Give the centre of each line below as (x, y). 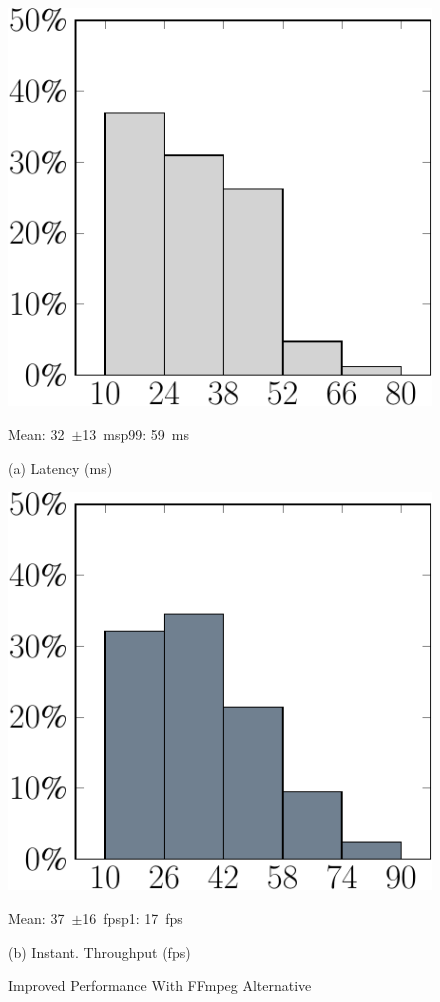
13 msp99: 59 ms (136, 433)
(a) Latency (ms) (60, 467)
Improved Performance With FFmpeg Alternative (160, 985)
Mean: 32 (36, 433)
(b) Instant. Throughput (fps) (99, 951)
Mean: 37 (36, 918)
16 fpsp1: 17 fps (132, 918)
